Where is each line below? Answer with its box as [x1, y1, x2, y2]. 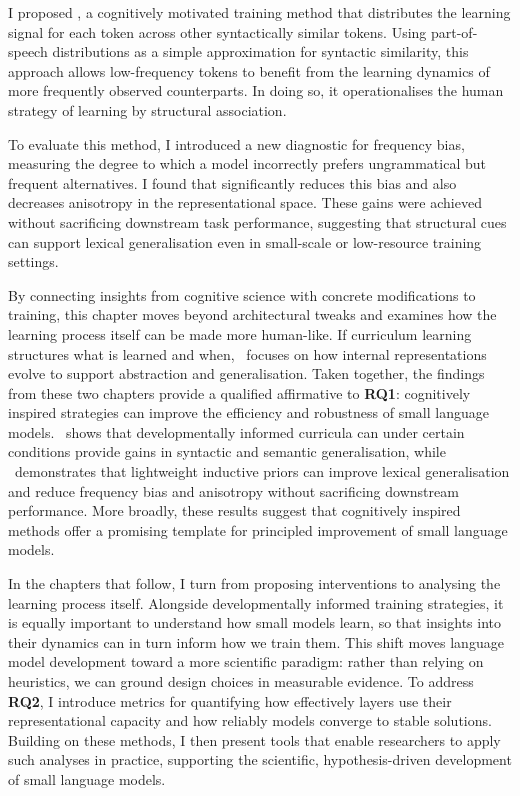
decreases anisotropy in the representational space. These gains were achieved [8, 192, 482, 213]
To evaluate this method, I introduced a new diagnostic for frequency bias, [8, 133, 465, 154]
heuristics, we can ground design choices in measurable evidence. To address [8, 671, 474, 691]
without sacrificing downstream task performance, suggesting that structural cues [8, 211, 507, 232]
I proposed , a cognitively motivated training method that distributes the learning [8, 2, 511, 22]
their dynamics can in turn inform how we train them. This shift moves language [8, 631, 504, 652]
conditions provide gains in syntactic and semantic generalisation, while [8, 441, 446, 462]
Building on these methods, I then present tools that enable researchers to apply [8, 729, 501, 750]
